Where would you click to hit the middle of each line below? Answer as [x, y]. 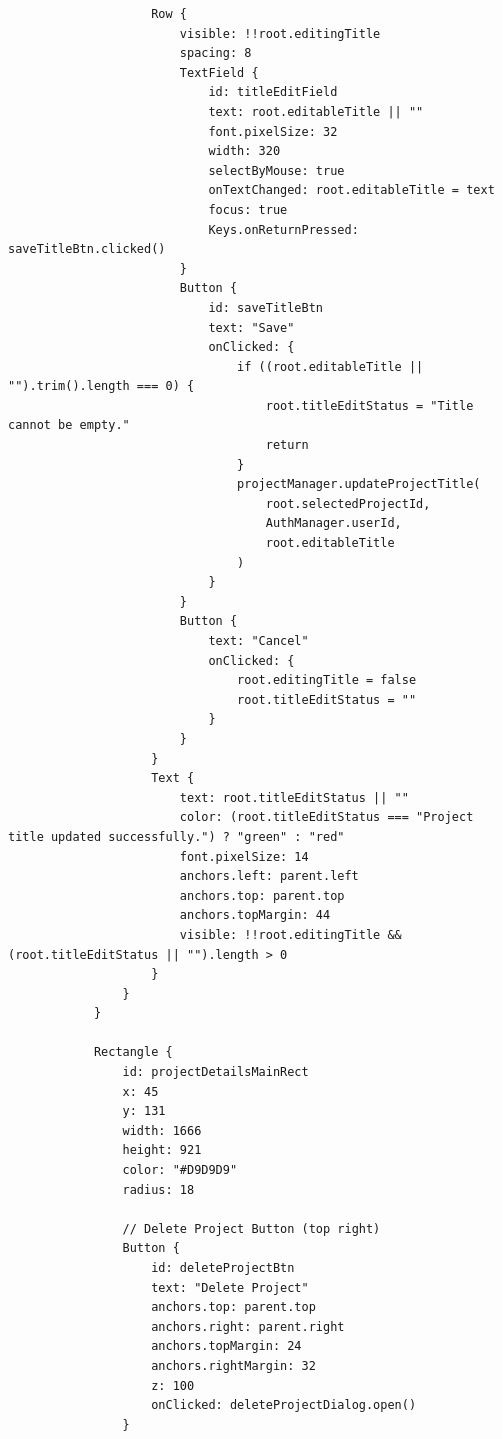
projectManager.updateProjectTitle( [359, 484]
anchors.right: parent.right [248, 1326]
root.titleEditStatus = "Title [369, 405]
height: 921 [162, 1150]
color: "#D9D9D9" [180, 1170]
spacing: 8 [215, 53]
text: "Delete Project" [230, 1287]
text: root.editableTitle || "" [316, 111]
